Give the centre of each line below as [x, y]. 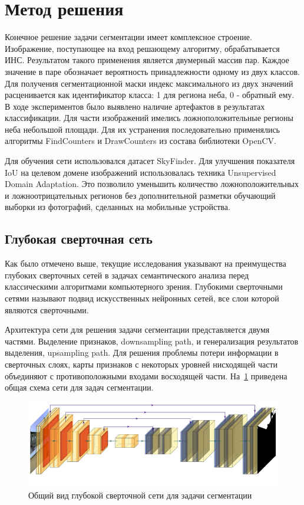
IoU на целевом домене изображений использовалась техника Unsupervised [141, 172]
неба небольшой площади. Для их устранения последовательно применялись [142, 129]
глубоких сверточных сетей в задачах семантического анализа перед [127, 275]
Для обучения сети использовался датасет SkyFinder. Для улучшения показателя [150, 161]
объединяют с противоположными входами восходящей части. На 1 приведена [146, 376]
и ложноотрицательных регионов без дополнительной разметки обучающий [140, 195]
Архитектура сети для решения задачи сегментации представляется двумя [137, 329]
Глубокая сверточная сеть [79, 239]
